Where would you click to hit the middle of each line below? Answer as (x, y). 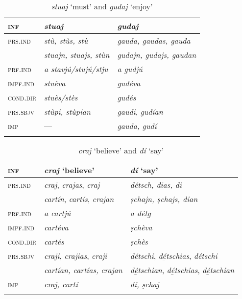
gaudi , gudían (140, 112)
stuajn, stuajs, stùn (77, 55)
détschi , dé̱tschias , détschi (174, 256)
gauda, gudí (137, 126)
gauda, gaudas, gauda (154, 40)
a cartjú (58, 213)
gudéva (129, 83)
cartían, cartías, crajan (83, 270)
